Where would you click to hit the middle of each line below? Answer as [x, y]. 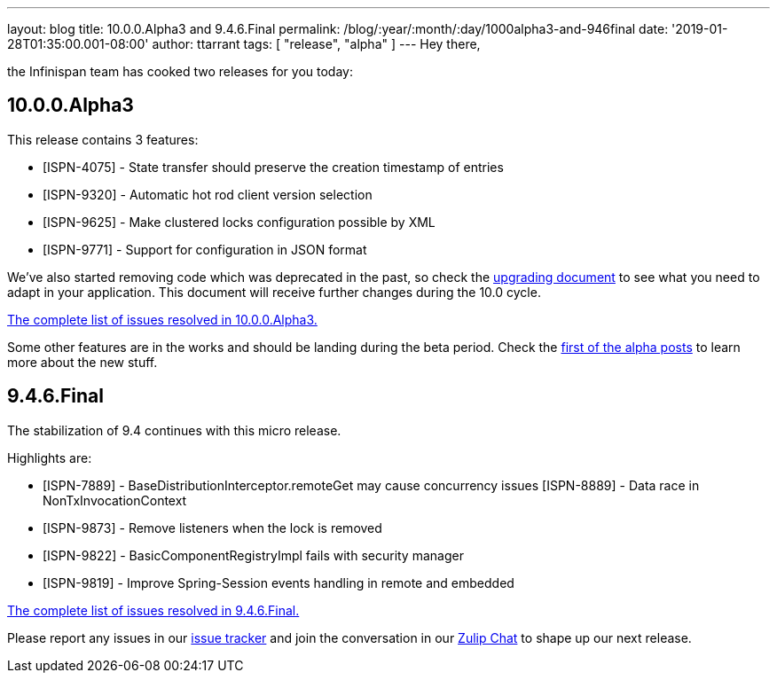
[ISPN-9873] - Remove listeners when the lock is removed [212, 528]
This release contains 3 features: [103, 139]
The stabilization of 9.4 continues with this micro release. [174, 430]
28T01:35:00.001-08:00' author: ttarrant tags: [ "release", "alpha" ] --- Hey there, [244, 44]
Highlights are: [50, 457]
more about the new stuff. [82, 362]
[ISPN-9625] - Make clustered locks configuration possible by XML [239, 222]
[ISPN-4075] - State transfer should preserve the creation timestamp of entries [273, 167]
